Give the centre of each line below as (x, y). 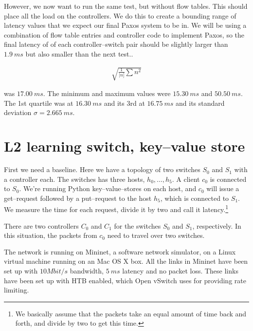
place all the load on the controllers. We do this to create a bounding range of (120, 15)
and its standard (200, 103)
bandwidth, (87, 271)
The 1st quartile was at (39, 103)
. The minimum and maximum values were (107, 93)
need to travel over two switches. (156, 235)
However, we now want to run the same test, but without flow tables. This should (126, 6)
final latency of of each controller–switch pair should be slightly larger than (116, 44)
